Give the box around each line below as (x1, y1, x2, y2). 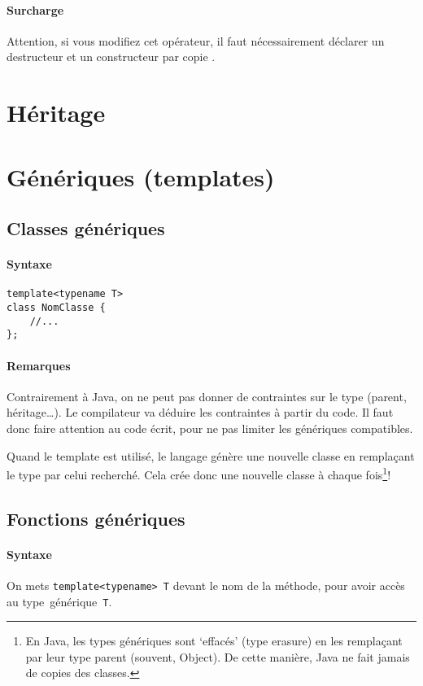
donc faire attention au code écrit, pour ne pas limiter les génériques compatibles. (7, 419, 413, 436)
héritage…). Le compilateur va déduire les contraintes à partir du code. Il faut (7, 404, 394, 421)
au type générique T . (7, 592, 112, 610)
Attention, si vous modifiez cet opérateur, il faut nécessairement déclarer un (7, 32, 385, 49)
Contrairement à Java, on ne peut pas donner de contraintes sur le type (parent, (7, 387, 407, 404)
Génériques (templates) (7, 159, 275, 193)
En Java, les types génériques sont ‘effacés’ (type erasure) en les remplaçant (25, 632, 403, 649)
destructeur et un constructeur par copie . (7, 48, 216, 65)
